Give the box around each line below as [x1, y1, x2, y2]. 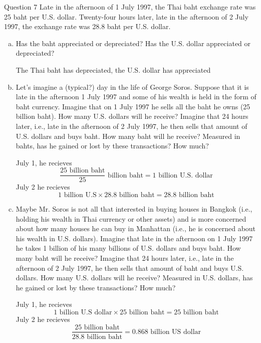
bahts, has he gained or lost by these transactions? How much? [16, 140, 209, 151]
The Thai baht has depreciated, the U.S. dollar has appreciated [16, 64, 211, 75]
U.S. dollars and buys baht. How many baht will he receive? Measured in [16, 130, 240, 141]
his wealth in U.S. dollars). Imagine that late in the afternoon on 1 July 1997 [16, 233, 253, 243]
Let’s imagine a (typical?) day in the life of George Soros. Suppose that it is [16, 81, 249, 92]
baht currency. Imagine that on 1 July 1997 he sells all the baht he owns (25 [16, 101, 250, 111]
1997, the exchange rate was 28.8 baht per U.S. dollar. [4, 21, 171, 32]
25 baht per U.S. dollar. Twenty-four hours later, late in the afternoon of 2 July [4, 11, 248, 22]
